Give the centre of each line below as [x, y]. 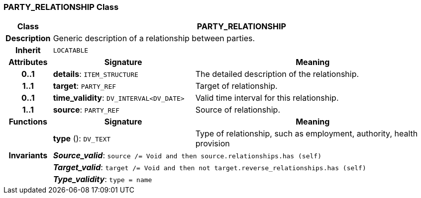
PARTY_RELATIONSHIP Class [61, 7]
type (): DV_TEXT [82, 139]
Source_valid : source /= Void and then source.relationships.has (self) [187, 156]
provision [212, 144]
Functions [28, 122]
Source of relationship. [238, 110]
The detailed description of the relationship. [277, 74]
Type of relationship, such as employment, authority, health [307, 134]
